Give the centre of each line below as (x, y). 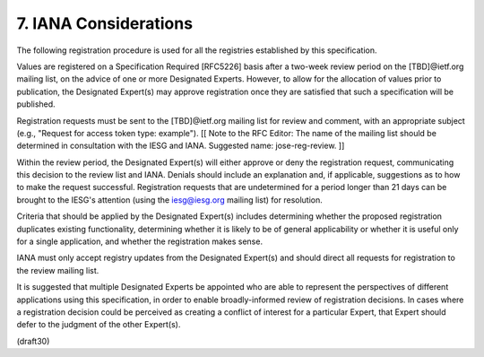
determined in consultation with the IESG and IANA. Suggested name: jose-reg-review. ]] (181, 146)
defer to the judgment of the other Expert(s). (99, 325)
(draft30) (33, 341)
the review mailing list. (58, 270)
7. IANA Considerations (104, 23)
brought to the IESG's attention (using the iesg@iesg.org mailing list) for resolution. (169, 200)
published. (36, 104)
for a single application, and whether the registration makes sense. (140, 241)
